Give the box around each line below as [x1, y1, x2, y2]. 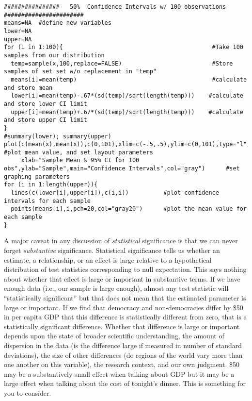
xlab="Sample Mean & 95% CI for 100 [21, 157, 140, 164]
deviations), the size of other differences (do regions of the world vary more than [4, 350, 243, 360]
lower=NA [4, 27, 32, 34]
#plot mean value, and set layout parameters [4, 149, 153, 156]
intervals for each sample [4, 197, 91, 204]
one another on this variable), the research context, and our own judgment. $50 [4, 359, 240, 369]
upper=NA [4, 35, 32, 43]
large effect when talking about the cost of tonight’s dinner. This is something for [4, 378, 246, 388]
